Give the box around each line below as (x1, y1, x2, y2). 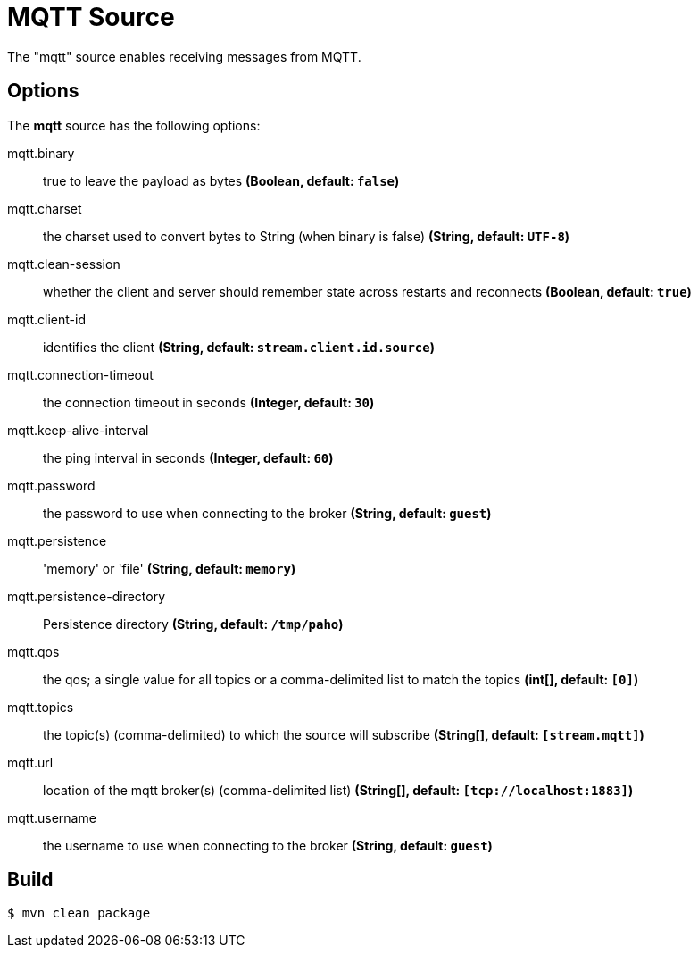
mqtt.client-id (7, 311, 86, 327)
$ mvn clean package (7, 906, 151, 921)
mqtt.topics (7, 699, 74, 715)
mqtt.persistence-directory (7, 588, 166, 604)
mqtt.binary (7, 145, 75, 161)
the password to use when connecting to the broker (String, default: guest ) (43, 505, 492, 521)
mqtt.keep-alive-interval (7, 422, 149, 438)
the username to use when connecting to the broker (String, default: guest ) (43, 837, 493, 853)
